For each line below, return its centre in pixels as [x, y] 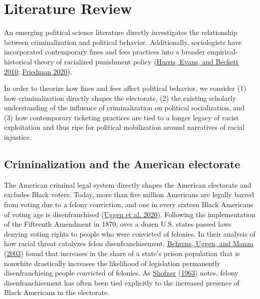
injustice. [18, 137]
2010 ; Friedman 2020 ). [38, 71]
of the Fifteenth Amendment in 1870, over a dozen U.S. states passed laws [118, 224]
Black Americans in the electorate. [57, 292]
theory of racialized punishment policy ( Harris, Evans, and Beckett [136, 61]
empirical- [222, 52]
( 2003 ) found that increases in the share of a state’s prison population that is [122, 253]
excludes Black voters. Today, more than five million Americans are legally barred [129, 194]
